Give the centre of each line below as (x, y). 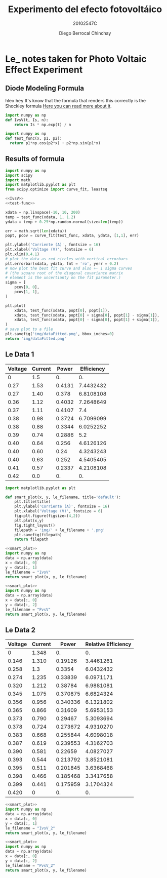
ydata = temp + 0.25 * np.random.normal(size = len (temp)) (64, 222)
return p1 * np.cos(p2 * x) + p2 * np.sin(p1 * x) (55, 143)
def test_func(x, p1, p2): (34, 138)
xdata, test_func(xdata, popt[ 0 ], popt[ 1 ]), (62, 310)
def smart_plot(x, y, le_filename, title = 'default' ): (63, 497)
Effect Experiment (44, 70)
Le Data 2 (20, 630)
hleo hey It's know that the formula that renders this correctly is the (75, 100)
